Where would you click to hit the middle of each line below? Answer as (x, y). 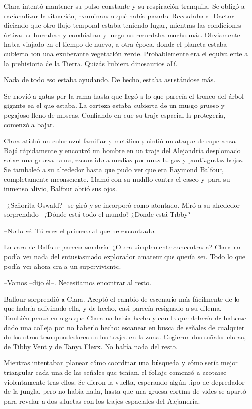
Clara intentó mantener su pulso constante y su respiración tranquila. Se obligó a (124, 6)
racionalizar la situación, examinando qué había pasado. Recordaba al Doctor (119, 15)
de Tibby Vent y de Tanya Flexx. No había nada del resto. (91, 346)
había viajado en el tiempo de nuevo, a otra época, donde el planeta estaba (116, 44)
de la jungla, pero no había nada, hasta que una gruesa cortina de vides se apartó (125, 391)
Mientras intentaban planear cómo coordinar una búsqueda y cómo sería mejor (121, 363)
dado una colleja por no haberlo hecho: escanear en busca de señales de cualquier (124, 327)
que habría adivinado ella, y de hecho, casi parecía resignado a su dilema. (113, 308)
